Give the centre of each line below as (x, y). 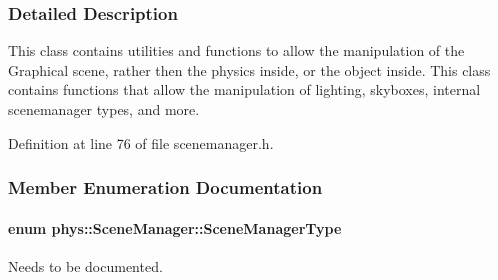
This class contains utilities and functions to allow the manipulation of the (236, 50)
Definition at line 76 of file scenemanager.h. (141, 142)
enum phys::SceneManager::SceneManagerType (175, 227)
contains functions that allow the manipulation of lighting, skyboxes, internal (244, 89)
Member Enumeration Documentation (165, 187)
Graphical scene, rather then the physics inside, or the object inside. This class (249, 69)
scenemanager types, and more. (104, 109)
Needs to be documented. (85, 265)
